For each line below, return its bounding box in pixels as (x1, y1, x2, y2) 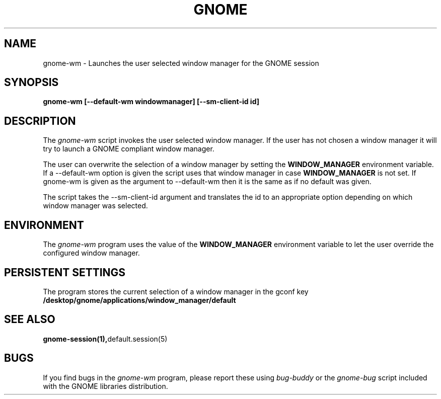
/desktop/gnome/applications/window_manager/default (43, 295, 236, 304)
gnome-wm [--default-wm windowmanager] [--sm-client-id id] (43, 97, 260, 106)
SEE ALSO (4, 313, 55, 326)
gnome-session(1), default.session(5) (43, 334, 168, 343)
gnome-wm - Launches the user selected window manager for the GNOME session (43, 58, 319, 67)
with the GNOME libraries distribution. (43, 381, 168, 390)
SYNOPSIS (4, 76, 59, 89)
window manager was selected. (43, 201, 148, 210)
